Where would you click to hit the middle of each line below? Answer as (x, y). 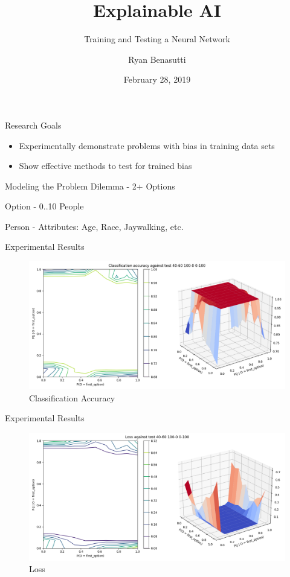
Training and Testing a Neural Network (157, 39)
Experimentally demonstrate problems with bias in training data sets (147, 145)
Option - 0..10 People (44, 206)
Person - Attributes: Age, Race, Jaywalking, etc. (94, 226)
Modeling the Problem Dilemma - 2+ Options (90, 186)
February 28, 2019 (157, 79)
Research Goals (33, 125)
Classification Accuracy (72, 397)
